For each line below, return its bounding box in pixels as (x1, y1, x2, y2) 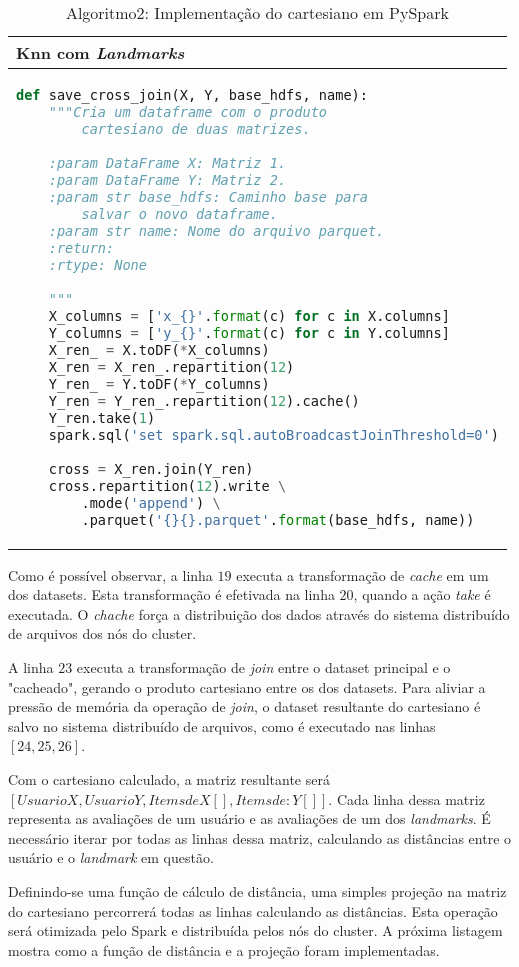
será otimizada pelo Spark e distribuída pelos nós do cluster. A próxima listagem (8, 920, 503, 941)
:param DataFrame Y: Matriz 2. (48, 171, 287, 188)
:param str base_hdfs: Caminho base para (48, 188, 368, 205)
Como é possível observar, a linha (8, 564, 213, 585)
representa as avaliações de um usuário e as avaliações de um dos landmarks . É (8, 808, 491, 829)
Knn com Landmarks (16, 41, 185, 64)
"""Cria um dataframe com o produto (48, 103, 328, 120)
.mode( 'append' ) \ (81, 494, 221, 511)
